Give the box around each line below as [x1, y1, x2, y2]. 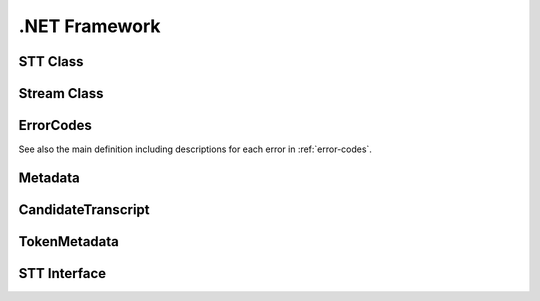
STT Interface [18, 265, 107, 282]
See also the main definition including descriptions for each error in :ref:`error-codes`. [18, 143, 372, 155]
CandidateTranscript [18, 201, 150, 218]
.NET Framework [18, 15, 161, 37]
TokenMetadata [18, 233, 120, 250]
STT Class [18, 53, 84, 70]
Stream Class [18, 85, 104, 102]
